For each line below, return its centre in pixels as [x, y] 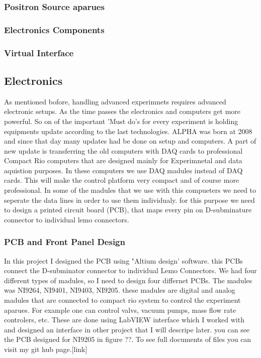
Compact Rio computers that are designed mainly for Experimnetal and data [123, 160]
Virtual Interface [39, 52]
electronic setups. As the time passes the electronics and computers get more [122, 111]
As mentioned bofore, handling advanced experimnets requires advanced [115, 101]
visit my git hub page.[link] [46, 349]
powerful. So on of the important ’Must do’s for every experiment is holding [121, 121]
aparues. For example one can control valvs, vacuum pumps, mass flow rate [120, 310]
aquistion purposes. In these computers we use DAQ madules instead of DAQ [123, 170]
